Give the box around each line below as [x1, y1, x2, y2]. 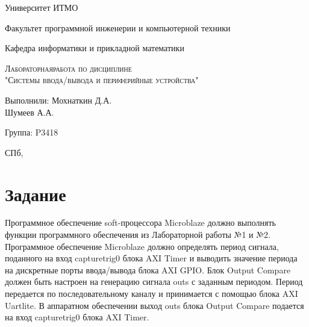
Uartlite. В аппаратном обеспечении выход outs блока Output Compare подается [5, 299, 304, 311]
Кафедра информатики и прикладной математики [5, 42, 184, 54]
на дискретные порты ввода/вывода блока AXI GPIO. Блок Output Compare [5, 263, 291, 276]
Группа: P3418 [5, 126, 58, 139]
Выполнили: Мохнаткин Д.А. [5, 93, 112, 106]
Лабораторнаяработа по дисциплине [5, 61, 132, 74]
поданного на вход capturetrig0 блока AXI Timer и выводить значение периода [5, 252, 298, 264]
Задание [5, 181, 66, 206]
